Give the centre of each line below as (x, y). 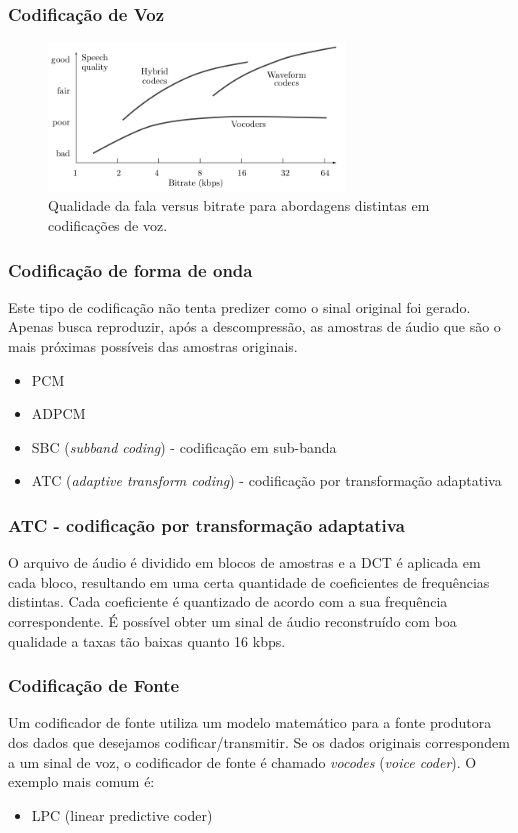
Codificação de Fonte (94, 685)
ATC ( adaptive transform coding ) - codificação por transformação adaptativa (266, 480)
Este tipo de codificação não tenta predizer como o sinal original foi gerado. (239, 306)
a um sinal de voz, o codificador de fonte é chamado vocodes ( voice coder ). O (242, 761)
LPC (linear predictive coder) (122, 814)
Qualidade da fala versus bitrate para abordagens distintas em (239, 205)
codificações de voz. (108, 224)
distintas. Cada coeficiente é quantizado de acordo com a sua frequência (228, 601)
